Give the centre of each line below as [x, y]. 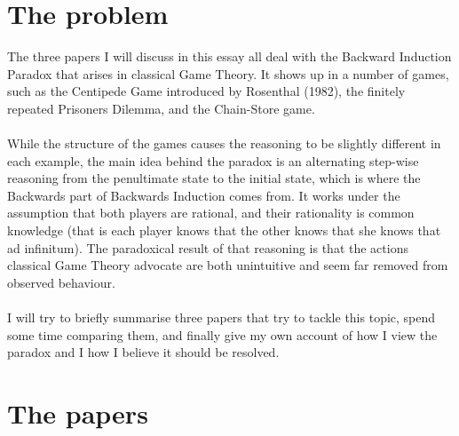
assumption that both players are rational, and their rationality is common [211, 213]
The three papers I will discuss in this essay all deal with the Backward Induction [229, 56]
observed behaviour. [61, 282]
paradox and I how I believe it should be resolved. [143, 352]
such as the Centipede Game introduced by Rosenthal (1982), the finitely [206, 91]
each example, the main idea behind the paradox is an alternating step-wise [213, 160]
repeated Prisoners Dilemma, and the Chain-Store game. [161, 108]
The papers [78, 413]
